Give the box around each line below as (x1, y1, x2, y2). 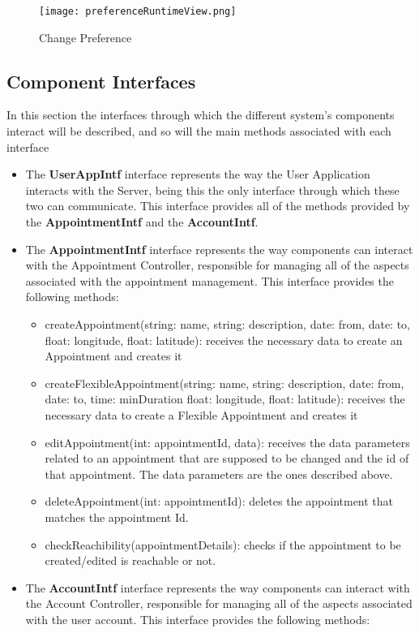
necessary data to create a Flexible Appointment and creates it (45, 406, 358, 423)
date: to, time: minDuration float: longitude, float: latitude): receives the (45, 390, 405, 407)
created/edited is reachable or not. (45, 552, 216, 569)
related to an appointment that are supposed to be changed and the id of (45, 450, 409, 467)
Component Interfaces (6, 68, 196, 93)
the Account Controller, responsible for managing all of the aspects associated (25, 595, 413, 612)
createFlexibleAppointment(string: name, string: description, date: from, (45, 374, 404, 391)
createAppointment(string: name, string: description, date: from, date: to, (45, 315, 410, 332)
